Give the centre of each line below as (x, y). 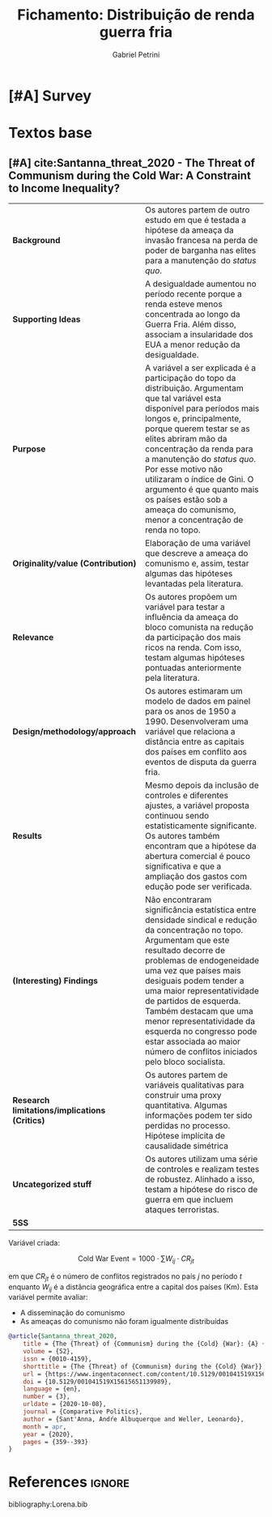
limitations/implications (59, 1110)
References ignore (69, 1482)
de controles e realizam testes (202, 1169)
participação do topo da (190, 378)
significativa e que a (183, 866)
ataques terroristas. (182, 1209)
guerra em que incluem (189, 1199)
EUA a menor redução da (192, 344)
